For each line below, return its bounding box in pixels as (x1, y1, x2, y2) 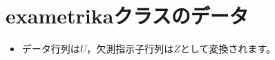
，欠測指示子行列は (86, 41, 174, 56)
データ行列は (21, 41, 80, 56)
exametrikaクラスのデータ (6, 1, 249, 30)
